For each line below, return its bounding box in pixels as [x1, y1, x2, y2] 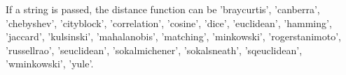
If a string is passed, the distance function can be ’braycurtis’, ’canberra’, [6, 2, 320, 16]
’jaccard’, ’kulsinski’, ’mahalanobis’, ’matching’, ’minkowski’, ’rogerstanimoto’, [6, 29, 341, 44]
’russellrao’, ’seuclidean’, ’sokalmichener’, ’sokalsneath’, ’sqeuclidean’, [6, 42, 303, 57]
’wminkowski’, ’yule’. [6, 56, 94, 71]
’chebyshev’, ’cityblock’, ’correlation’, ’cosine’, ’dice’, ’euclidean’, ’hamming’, [6, 15, 332, 30]
